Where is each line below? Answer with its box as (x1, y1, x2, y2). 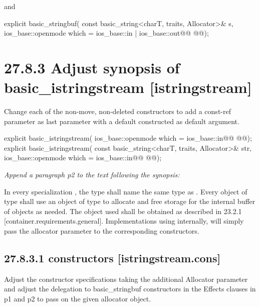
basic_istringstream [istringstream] (4, 77, 252, 97)
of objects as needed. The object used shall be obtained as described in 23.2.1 (4, 206, 242, 216)
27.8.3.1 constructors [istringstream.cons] (4, 250, 221, 266)
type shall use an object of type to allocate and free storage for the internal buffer (4, 196, 255, 207)
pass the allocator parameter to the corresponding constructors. (4, 226, 199, 236)
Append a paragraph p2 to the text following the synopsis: (4, 169, 180, 180)
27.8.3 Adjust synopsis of (4, 57, 180, 77)
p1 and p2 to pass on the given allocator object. (4, 293, 151, 304)
